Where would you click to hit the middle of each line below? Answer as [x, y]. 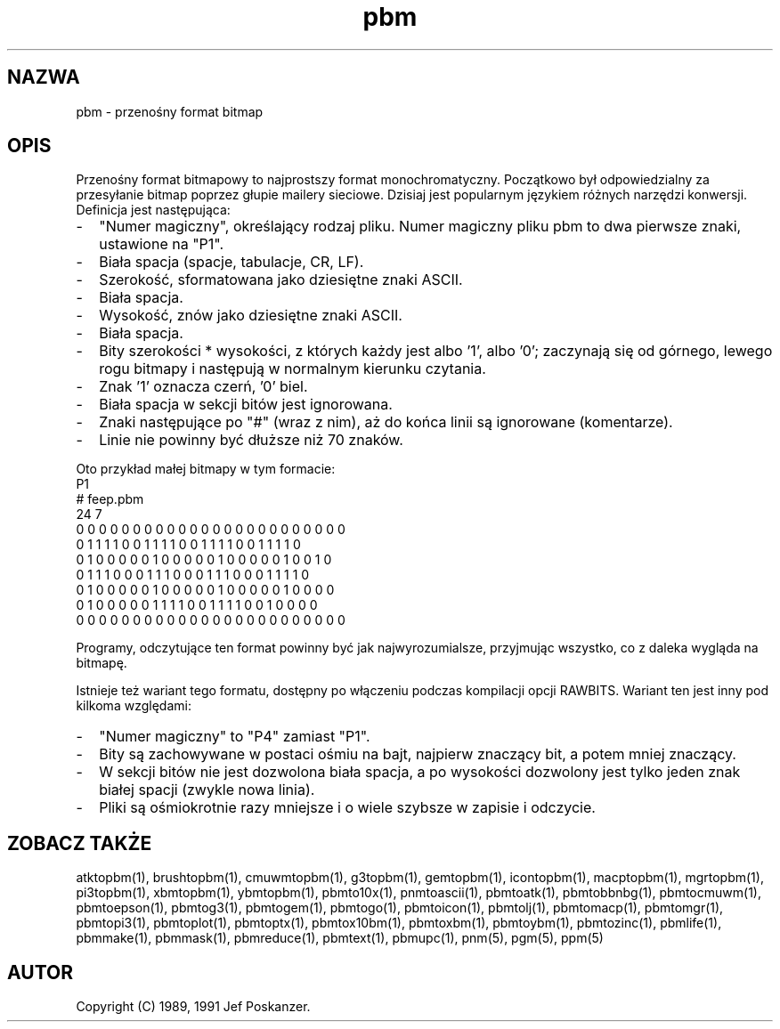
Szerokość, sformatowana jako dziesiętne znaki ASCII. [281, 280]
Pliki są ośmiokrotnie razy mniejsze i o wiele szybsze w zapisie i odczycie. [347, 808]
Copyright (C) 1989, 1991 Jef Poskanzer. [193, 1007]
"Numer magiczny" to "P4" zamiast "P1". [235, 737]
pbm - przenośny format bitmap [170, 111]
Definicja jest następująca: [153, 210]
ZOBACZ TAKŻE [80, 843]
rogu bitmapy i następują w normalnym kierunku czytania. [292, 369]
